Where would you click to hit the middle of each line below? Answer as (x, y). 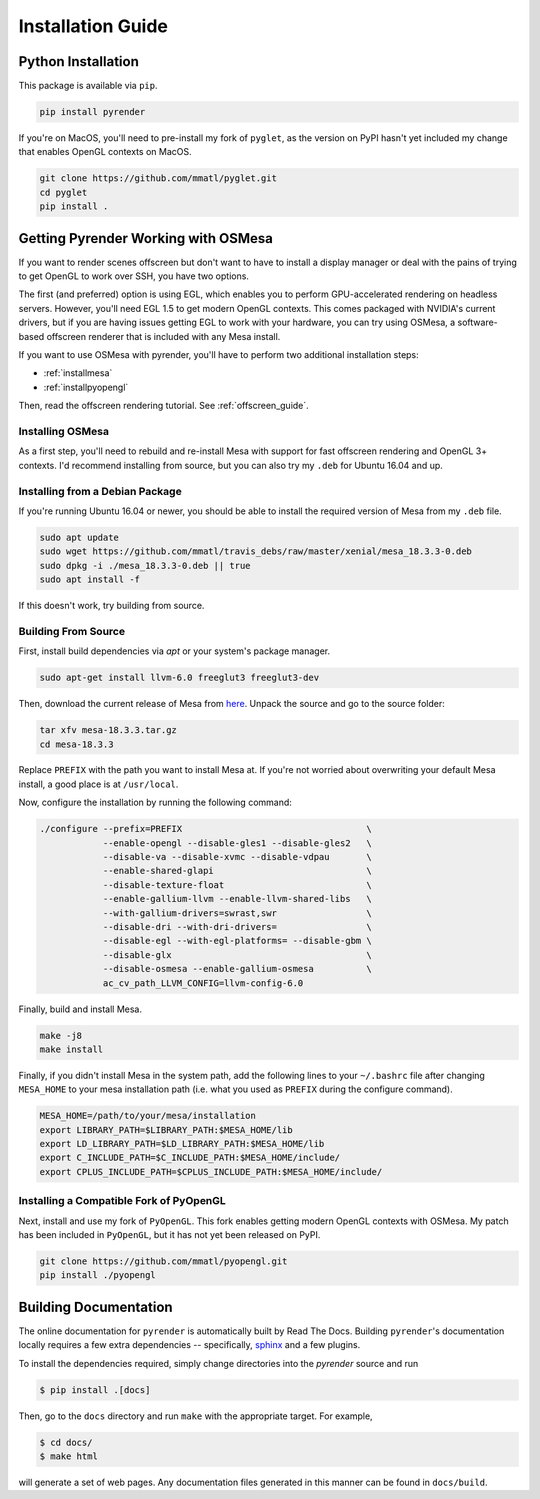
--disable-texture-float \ (237, 884)
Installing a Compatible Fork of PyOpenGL (122, 1201)
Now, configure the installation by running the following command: (155, 802)
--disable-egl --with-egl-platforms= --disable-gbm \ (237, 941)
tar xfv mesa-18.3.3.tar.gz (108, 730)
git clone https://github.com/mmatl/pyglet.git (158, 178)
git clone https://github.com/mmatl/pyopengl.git (163, 1261)
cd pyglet (63, 192)
